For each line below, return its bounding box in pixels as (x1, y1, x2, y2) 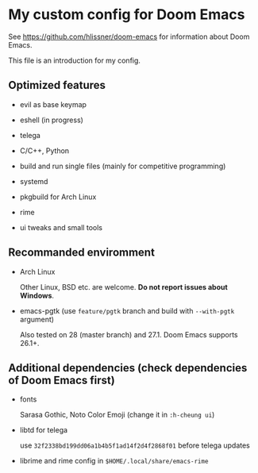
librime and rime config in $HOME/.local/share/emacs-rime (19, 456, 209, 466)
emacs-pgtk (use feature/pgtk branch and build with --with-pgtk (19, 306, 235, 315)
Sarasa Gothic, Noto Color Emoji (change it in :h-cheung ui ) (19, 410, 215, 420)
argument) (19, 314, 54, 324)
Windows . (19, 290, 54, 300)
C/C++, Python (19, 145, 70, 156)
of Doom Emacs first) (8, 373, 115, 386)
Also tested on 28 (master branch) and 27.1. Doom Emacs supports (19, 329, 238, 339)
